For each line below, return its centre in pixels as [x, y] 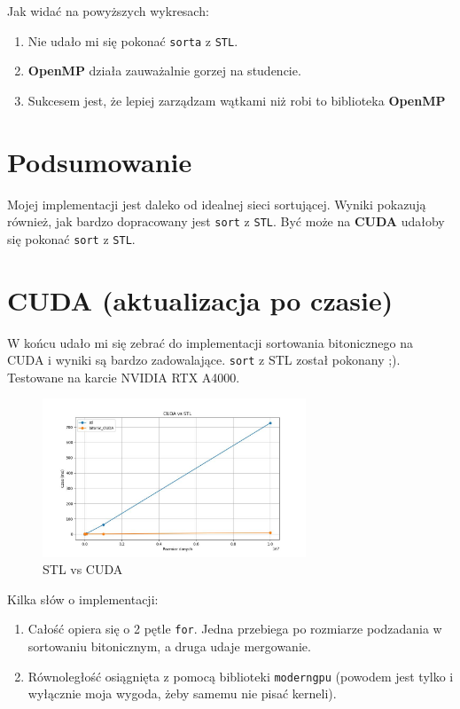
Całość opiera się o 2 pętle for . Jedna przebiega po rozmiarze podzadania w [235, 629]
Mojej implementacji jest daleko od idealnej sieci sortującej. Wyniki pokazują [217, 204]
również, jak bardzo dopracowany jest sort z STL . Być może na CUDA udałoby [226, 221]
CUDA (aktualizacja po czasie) [200, 299]
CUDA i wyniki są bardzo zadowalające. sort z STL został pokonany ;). [204, 360]
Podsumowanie [100, 161]
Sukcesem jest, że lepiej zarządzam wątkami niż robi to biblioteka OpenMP [237, 100]
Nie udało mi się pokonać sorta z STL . [133, 40]
